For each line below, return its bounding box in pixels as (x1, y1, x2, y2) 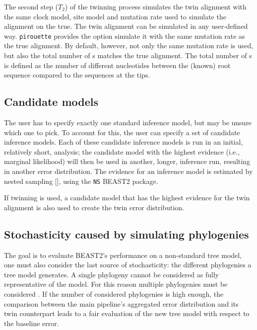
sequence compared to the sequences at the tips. (4, 70, 150, 80)
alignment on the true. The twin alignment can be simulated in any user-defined (4, 21, 248, 31)
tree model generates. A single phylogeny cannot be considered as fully (4, 269, 219, 279)
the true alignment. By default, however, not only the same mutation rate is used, (4, 40, 254, 51)
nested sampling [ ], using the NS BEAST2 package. (4, 175, 158, 186)
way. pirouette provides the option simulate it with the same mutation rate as (4, 30, 245, 41)
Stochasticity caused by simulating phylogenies (4, 226, 249, 242)
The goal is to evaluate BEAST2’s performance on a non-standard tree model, (4, 249, 242, 260)
